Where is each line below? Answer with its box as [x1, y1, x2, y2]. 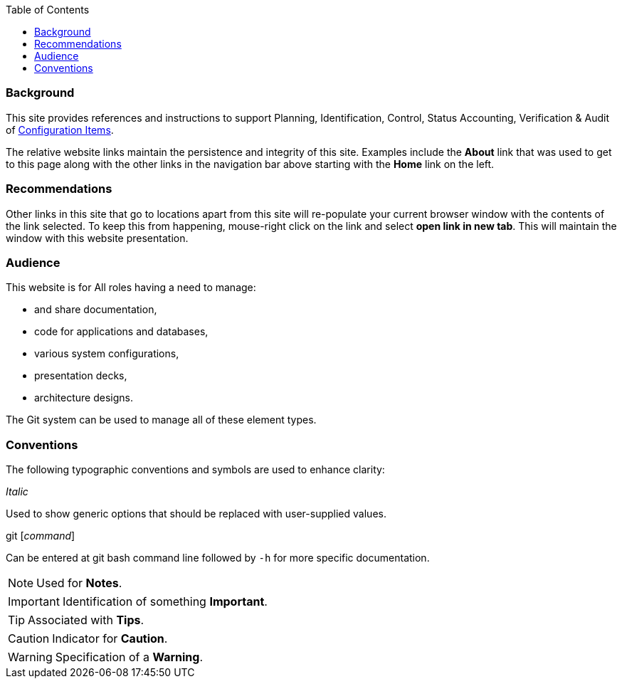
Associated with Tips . [28, 613, 144, 627]
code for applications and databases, [34, 325, 209, 338]
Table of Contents [6, 4, 90, 16]
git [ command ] [6, 530, 75, 542]
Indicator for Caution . [52, 631, 168, 646]
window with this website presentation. [6, 231, 189, 244]
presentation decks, [34, 369, 127, 382]
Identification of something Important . [62, 594, 268, 609]
